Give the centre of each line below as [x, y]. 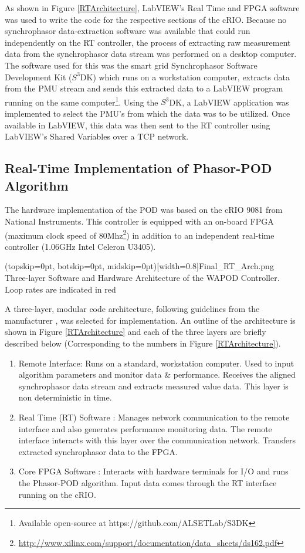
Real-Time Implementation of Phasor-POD [138, 168]
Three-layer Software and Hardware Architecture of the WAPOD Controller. [142, 277]
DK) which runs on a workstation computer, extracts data [185, 77]
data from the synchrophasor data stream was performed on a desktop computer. [151, 54]
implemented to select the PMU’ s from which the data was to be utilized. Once [148, 113]
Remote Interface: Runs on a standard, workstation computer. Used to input [156, 363]
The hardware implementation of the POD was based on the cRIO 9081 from [144, 210]
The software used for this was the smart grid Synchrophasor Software [131, 65]
